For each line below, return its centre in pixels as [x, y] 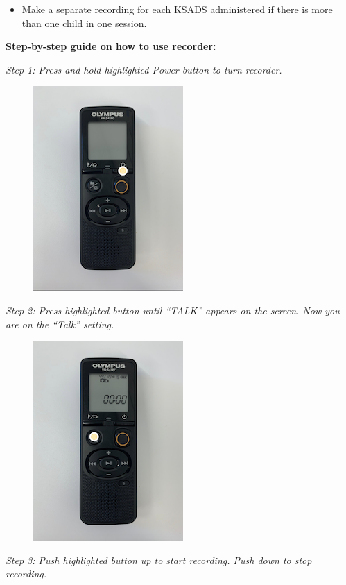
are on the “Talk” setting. [60, 324]
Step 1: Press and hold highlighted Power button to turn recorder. [144, 69]
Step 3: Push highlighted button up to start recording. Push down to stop [159, 560]
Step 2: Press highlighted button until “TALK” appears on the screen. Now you [173, 310]
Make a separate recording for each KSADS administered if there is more [177, 9]
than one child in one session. [84, 23]
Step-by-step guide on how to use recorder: [111, 46]
